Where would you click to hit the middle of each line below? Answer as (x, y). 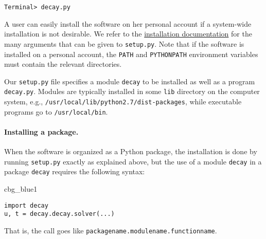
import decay (26, 205)
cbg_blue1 (21, 189)
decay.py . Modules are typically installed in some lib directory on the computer (132, 91)
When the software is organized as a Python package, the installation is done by (131, 151)
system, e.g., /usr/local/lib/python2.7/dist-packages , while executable (123, 102)
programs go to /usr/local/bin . (56, 111)
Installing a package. (41, 131)
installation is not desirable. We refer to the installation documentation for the (128, 34)
